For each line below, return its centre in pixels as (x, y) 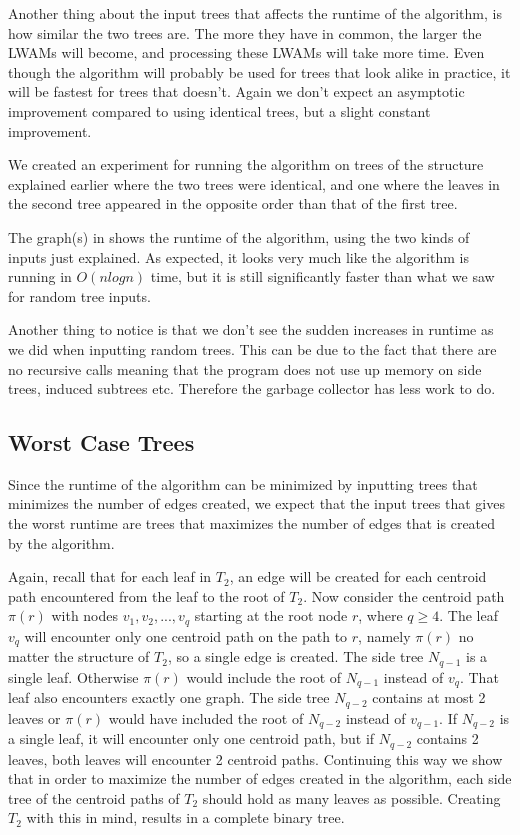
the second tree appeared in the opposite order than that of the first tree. (233, 203)
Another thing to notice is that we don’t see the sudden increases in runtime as (251, 329)
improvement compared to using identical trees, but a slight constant (219, 110)
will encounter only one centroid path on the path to (186, 635)
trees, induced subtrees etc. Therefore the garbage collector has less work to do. (252, 388)
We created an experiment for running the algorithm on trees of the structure (246, 164)
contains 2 (447, 738)
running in (40, 276)
